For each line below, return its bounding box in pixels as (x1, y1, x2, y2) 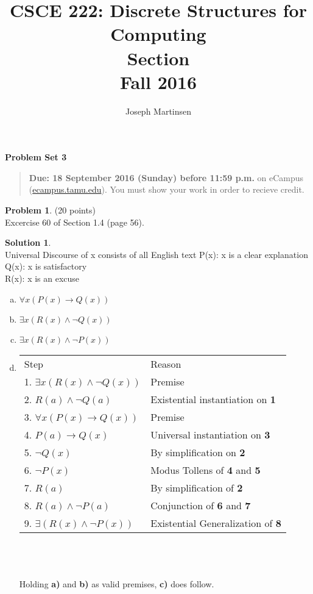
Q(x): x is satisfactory (5, 260, 87, 273)
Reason (150, 356, 181, 371)
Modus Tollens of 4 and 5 (150, 462, 261, 477)
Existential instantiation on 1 (150, 392, 276, 406)
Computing (110, 21, 206, 46)
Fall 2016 (119, 69, 197, 94)
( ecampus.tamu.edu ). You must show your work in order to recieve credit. (29, 183, 304, 196)
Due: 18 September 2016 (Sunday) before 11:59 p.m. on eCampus (29, 171, 304, 184)
